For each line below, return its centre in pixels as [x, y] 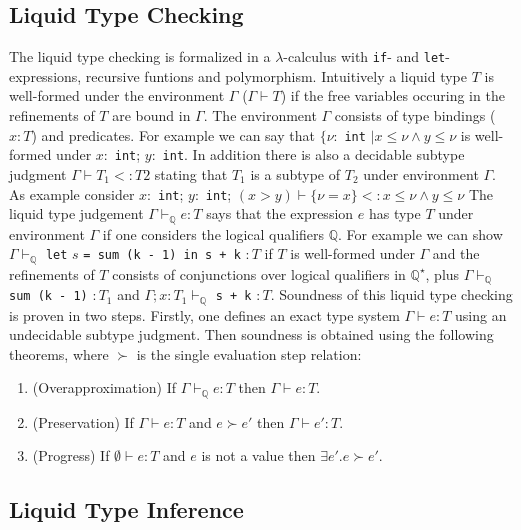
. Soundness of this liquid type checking [391, 294]
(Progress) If [71, 455]
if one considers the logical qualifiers [213, 233]
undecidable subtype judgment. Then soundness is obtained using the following [251, 334]
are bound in [151, 115]
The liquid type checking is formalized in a [140, 56]
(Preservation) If [83, 421]
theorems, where [59, 353]
